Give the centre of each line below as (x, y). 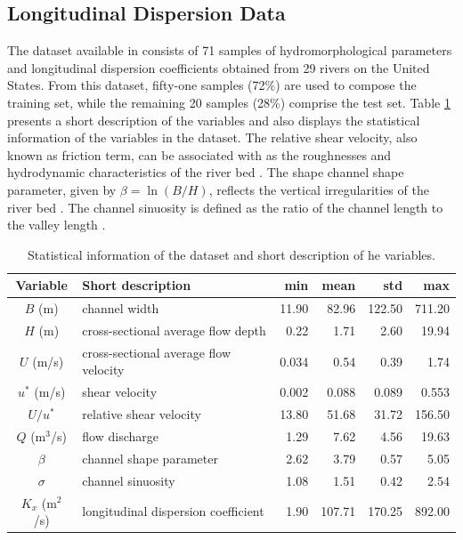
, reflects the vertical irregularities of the (319, 189)
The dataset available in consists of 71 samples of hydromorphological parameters (230, 50)
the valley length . (57, 225)
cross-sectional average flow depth (174, 330)
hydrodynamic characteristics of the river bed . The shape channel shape (206, 172)
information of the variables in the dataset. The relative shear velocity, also (212, 137)
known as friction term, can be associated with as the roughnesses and (199, 154)
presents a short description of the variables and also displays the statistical (214, 120)
